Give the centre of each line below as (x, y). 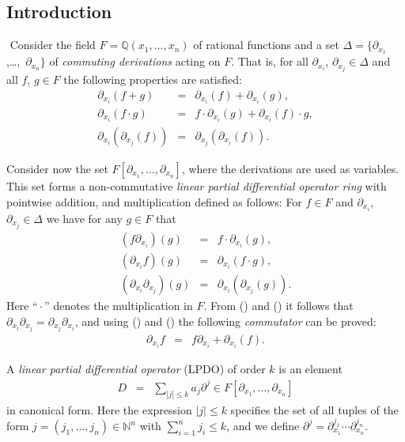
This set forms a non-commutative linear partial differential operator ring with (197, 186)
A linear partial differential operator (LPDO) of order (136, 368)
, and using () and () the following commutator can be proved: (225, 321)
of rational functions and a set (266, 45)
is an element (310, 368)
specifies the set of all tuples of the (314, 409)
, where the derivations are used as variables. (290, 169)
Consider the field (53, 45)
